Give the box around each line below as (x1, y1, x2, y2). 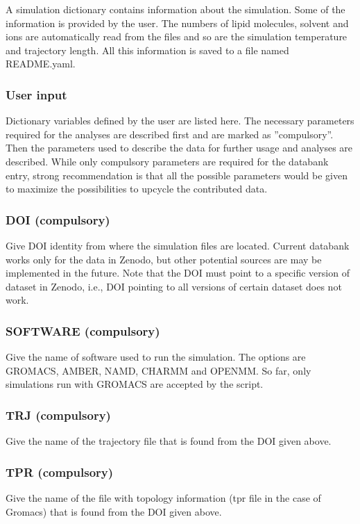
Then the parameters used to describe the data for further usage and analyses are (6, 140, 353, 155)
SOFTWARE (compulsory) (6, 322, 160, 339)
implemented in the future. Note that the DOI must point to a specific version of (6, 265, 350, 280)
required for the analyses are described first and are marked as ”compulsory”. (6, 126, 334, 141)
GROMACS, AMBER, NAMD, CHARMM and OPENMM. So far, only (6, 363, 311, 377)
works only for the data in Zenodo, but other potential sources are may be (6, 252, 322, 266)
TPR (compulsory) (6, 463, 114, 480)
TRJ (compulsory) (6, 406, 111, 423)
